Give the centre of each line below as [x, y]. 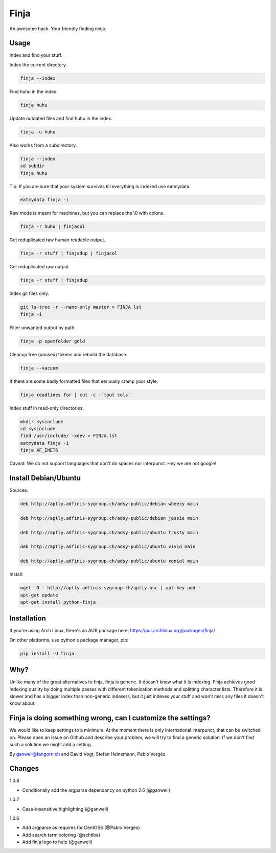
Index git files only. [29, 293]
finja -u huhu [38, 132]
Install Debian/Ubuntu [45, 478]
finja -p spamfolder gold [53, 341]
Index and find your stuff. [36, 55]
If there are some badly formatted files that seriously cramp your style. [84, 381]
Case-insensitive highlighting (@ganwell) [65, 809]
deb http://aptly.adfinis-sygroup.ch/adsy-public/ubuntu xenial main [109, 561]
